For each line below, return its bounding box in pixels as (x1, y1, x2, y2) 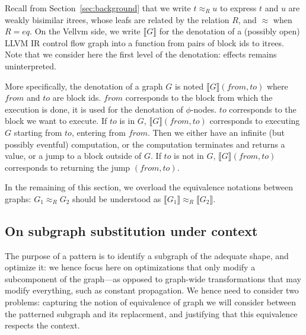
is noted (174, 79, 204, 92)
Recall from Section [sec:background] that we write (5, 2, 191, 14)
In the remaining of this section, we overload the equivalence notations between (5, 181, 293, 193)
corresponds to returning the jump (5, 161, 130, 173)
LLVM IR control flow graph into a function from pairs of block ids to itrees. (5, 36, 284, 49)
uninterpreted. (5, 59, 56, 72)
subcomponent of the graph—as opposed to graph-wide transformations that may (5, 272, 301, 285)
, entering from (71, 126, 126, 138)
